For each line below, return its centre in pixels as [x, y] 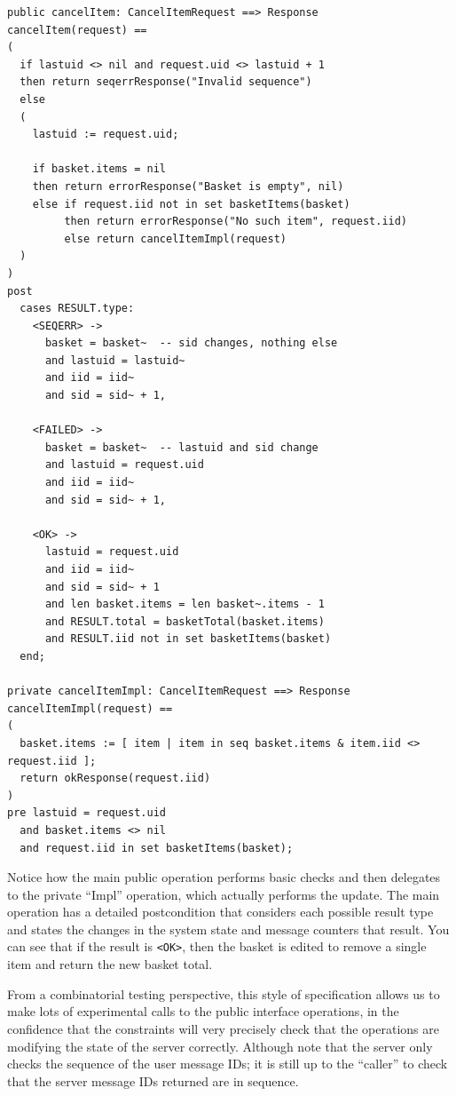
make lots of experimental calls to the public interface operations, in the [203, 1011]
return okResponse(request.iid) [115, 778]
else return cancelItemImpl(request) [175, 238]
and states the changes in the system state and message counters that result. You [228, 929]
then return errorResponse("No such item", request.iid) [236, 222]
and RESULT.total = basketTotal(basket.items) [185, 621]
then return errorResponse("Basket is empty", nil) [188, 186]
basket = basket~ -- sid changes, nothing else [191, 343]
